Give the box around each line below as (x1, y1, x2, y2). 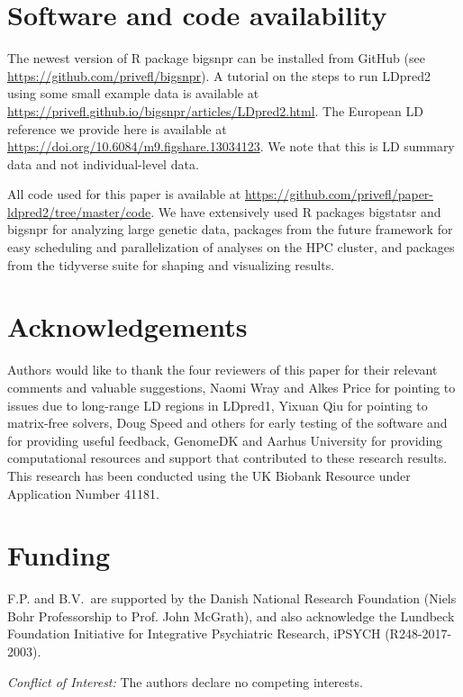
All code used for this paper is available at (7, 185, 241, 204)
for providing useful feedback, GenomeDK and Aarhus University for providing (7, 430, 443, 449)
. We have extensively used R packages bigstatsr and (150, 202, 441, 221)
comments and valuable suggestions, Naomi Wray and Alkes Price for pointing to (7, 377, 456, 396)
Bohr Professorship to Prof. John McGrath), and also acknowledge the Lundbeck (7, 606, 455, 625)
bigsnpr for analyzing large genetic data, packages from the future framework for (7, 220, 453, 239)
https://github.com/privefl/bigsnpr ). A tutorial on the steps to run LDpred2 (7, 66, 431, 85)
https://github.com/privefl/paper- (244, 185, 434, 204)
